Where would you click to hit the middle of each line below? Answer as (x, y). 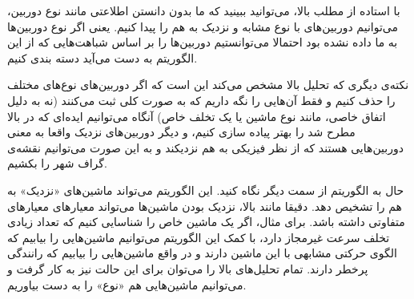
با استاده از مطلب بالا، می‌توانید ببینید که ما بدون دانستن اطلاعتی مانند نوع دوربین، (204, 10)
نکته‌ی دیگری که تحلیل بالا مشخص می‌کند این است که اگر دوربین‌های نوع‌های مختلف (208, 85)
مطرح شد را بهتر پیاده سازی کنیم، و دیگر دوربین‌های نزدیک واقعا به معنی (181, 132)
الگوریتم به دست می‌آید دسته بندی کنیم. (102, 57)
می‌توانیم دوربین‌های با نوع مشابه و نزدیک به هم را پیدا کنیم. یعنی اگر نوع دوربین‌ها (203, 26)
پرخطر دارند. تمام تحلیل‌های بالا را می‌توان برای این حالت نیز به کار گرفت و (188, 268)
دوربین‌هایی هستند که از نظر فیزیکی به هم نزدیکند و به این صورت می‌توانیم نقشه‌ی (205, 147)
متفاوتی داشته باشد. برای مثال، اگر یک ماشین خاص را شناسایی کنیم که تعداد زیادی (206, 222)
